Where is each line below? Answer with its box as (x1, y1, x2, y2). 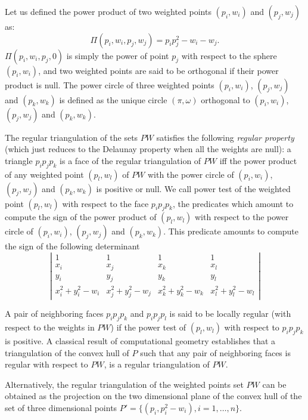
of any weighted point (5, 168, 84, 180)
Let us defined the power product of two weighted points (5, 5, 211, 17)
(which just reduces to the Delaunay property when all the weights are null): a (5, 143, 291, 155)
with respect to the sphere (181, 49, 277, 61)
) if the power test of (110, 321, 186, 333)
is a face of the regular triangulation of (60, 154, 201, 166)
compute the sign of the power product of (5, 211, 157, 223)
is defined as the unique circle (59, 93, 167, 106)
